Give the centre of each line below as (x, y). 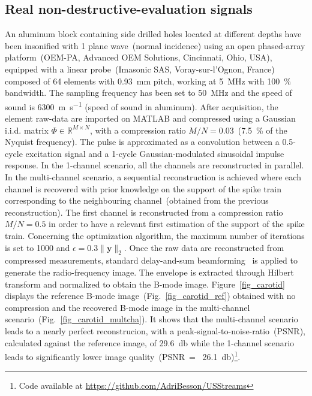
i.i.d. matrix (27, 130)
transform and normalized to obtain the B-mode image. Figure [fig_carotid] (145, 284)
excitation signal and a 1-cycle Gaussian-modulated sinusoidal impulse (155, 153)
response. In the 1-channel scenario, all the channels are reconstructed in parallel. (154, 165)
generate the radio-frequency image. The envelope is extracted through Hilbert (149, 272)
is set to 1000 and (37, 247)
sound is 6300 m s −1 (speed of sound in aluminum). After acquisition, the (142, 105)
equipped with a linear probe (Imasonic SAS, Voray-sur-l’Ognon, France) (140, 69)
